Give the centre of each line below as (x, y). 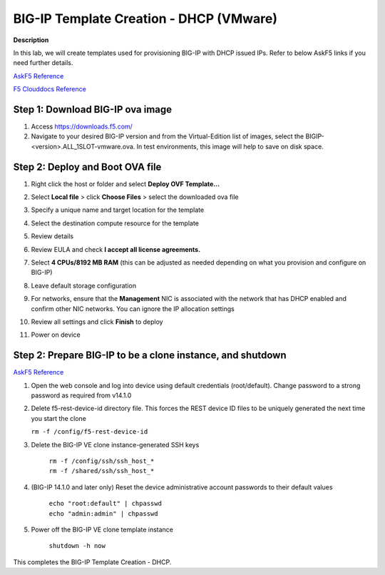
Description (31, 40)
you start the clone (59, 418)
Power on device (56, 335)
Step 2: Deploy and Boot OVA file (87, 167)
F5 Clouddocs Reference (50, 89)
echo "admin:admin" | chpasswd (103, 513)
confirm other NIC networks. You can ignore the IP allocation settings (133, 309)
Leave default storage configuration (84, 285)
